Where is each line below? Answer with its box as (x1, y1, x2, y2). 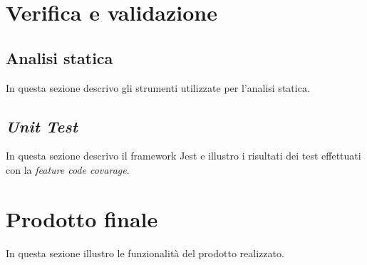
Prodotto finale (6, 204, 158, 233)
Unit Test (6, 115, 78, 137)
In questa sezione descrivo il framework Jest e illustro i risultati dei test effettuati (6, 148, 361, 163)
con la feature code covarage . (6, 162, 130, 177)
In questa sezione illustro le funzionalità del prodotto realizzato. (6, 245, 284, 260)
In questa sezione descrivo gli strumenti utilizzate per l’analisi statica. (6, 80, 310, 95)
